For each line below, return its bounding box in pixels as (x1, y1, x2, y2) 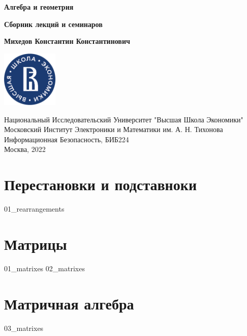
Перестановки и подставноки (4, 174, 197, 195)
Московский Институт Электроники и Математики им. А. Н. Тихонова (4, 124, 223, 135)
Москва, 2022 (4, 144, 46, 154)
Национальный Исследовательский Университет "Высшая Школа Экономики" (4, 114, 243, 124)
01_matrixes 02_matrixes (4, 263, 85, 273)
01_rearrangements (4, 203, 65, 214)
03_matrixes (4, 322, 44, 333)
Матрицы (4, 233, 67, 254)
